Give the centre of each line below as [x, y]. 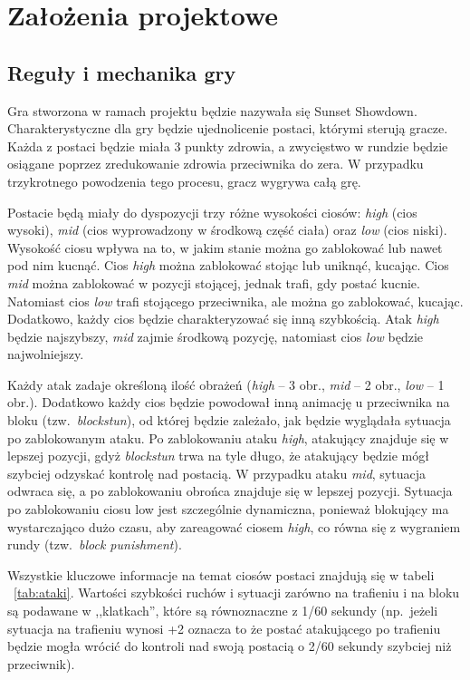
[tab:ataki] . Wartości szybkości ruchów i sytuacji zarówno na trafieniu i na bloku [237, 593]
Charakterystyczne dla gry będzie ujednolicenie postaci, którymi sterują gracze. [228, 128]
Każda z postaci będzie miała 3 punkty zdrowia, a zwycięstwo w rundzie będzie [228, 146]
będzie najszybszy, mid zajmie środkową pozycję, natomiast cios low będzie [216, 336]
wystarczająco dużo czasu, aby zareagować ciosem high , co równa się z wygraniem [234, 526]
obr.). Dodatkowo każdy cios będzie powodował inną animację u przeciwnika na [229, 402]
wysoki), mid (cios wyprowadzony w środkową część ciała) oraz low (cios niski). [227, 230]
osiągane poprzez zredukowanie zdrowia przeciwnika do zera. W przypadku [216, 164]
